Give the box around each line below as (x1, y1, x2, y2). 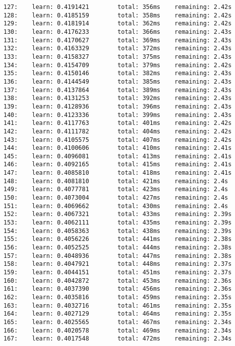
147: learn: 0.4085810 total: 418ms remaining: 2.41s (3, 169, 232, 177)
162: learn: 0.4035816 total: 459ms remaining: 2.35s (3, 293, 232, 301)
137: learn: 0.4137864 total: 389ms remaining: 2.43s (3, 86, 232, 94)
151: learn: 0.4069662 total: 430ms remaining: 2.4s (3, 202, 229, 210)
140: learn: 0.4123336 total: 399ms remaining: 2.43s (3, 111, 232, 118)
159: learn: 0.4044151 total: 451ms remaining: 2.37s (3, 269, 232, 276)
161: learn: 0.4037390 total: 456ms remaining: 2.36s (3, 285, 232, 293)
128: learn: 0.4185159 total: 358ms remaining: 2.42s (3, 11, 232, 19)
